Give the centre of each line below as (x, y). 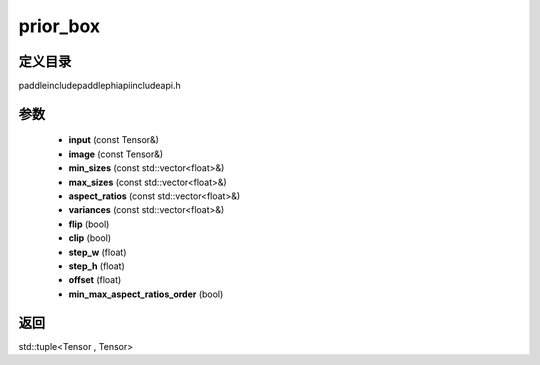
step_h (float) (96, 266)
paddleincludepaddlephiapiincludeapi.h (99, 86)
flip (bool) (89, 224)
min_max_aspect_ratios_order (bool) (146, 294)
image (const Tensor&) (116, 154)
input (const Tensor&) (114, 140)
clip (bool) (90, 238)
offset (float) (95, 280)
